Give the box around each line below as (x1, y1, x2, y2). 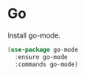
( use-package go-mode (7, 45, 79, 53)
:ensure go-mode (14, 52, 68, 61)
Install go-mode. (7, 31, 61, 40)
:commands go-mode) (14, 60, 79, 68)
